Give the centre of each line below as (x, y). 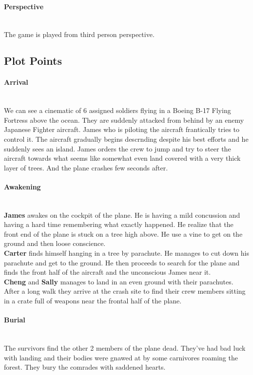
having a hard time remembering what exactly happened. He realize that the (119, 224)
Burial (15, 320)
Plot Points (33, 61)
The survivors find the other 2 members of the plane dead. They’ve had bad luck (125, 348)
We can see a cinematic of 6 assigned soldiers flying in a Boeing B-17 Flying (117, 110)
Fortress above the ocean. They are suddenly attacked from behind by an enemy (124, 120)
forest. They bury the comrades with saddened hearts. (85, 367)
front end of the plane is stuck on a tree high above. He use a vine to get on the (123, 234)
